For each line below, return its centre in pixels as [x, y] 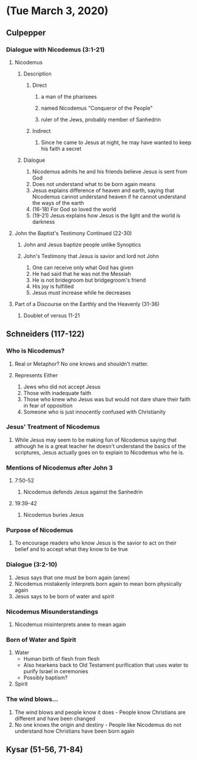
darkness [44, 221]
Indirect [41, 131]
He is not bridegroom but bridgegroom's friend [89, 280]
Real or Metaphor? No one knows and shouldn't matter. [81, 364]
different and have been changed [55, 718]
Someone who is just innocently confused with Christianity [94, 412]
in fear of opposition [48, 405]
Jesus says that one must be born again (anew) [72, 578]
